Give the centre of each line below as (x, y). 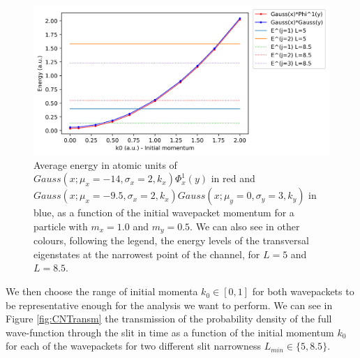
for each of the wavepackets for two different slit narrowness (134, 346)
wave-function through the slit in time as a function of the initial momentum (170, 332)
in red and (233, 178)
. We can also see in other (245, 226)
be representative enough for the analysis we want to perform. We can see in (169, 305)
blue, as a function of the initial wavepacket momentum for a (164, 212)
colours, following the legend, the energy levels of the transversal (171, 240)
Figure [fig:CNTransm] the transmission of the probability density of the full (169, 319)
